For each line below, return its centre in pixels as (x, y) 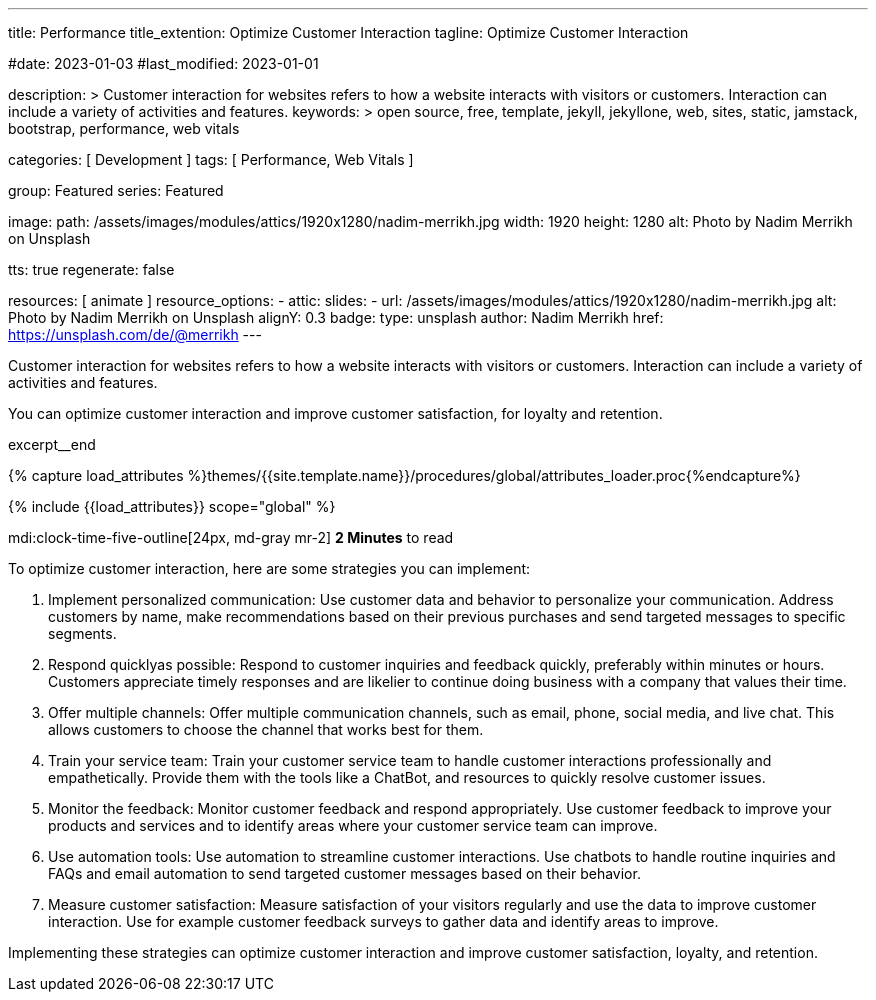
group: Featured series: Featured (116, 190)
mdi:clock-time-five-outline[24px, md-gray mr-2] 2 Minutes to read (231, 537)
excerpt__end (52, 444)
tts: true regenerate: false (91, 269)
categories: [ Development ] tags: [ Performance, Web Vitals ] (211, 159)
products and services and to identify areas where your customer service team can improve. (353, 825)
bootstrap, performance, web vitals (124, 128)
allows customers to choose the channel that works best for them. (266, 729)
